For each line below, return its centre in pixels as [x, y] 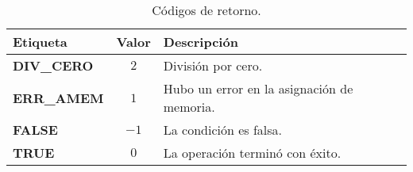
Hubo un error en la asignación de [258, 88]
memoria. [189, 107]
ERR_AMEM [58, 97]
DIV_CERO [53, 65]
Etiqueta [40, 42]
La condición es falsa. [223, 130]
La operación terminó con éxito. [252, 153]
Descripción [201, 42]
